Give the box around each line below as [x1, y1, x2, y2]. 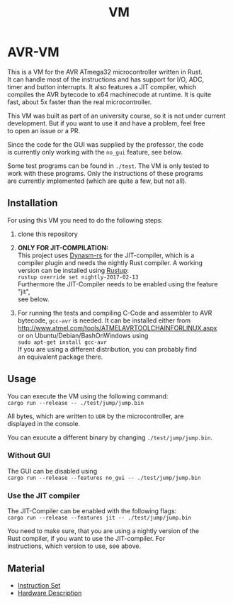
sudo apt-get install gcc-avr [17, 338, 108, 346]
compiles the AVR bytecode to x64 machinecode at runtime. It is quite [7, 90, 211, 99]
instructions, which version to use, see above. [7, 542, 142, 550]
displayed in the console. [7, 419, 80, 427]
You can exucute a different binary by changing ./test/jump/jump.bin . [7, 433, 213, 442]
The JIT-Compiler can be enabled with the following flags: [7, 507, 177, 515]
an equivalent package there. [17, 352, 103, 361]
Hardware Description [17, 588, 82, 597]
